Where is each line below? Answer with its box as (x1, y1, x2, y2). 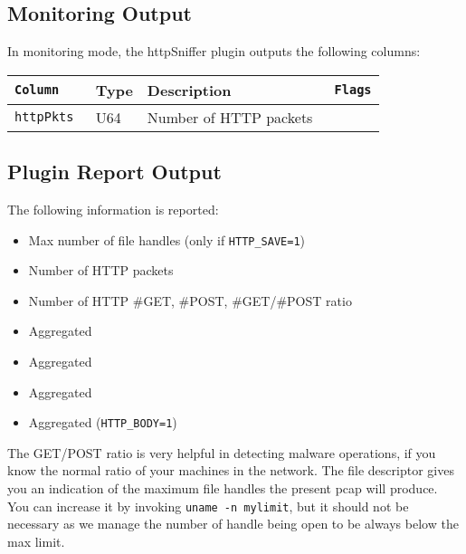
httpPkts (14, 110, 74, 125)
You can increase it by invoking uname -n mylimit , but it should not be (7, 496, 409, 515)
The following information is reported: (7, 200, 219, 218)
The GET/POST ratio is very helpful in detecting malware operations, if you (7, 443, 436, 462)
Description (147, 79, 232, 100)
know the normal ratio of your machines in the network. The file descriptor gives (7, 461, 454, 480)
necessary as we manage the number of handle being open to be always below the (7, 514, 459, 533)
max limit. (7, 531, 65, 550)
